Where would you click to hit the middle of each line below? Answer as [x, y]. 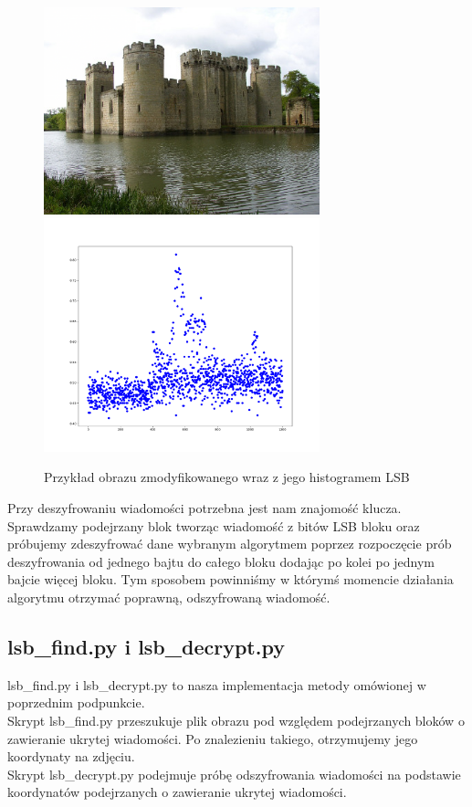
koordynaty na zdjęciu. [71, 756]
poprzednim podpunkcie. [76, 702]
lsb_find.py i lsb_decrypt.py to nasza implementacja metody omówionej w [217, 684]
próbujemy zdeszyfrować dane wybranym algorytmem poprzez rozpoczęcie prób [230, 544]
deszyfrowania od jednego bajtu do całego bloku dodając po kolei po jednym [221, 561]
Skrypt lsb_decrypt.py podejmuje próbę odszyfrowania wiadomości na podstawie [234, 774]
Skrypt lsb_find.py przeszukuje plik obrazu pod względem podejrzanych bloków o [236, 720]
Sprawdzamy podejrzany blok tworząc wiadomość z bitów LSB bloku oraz [214, 525]
